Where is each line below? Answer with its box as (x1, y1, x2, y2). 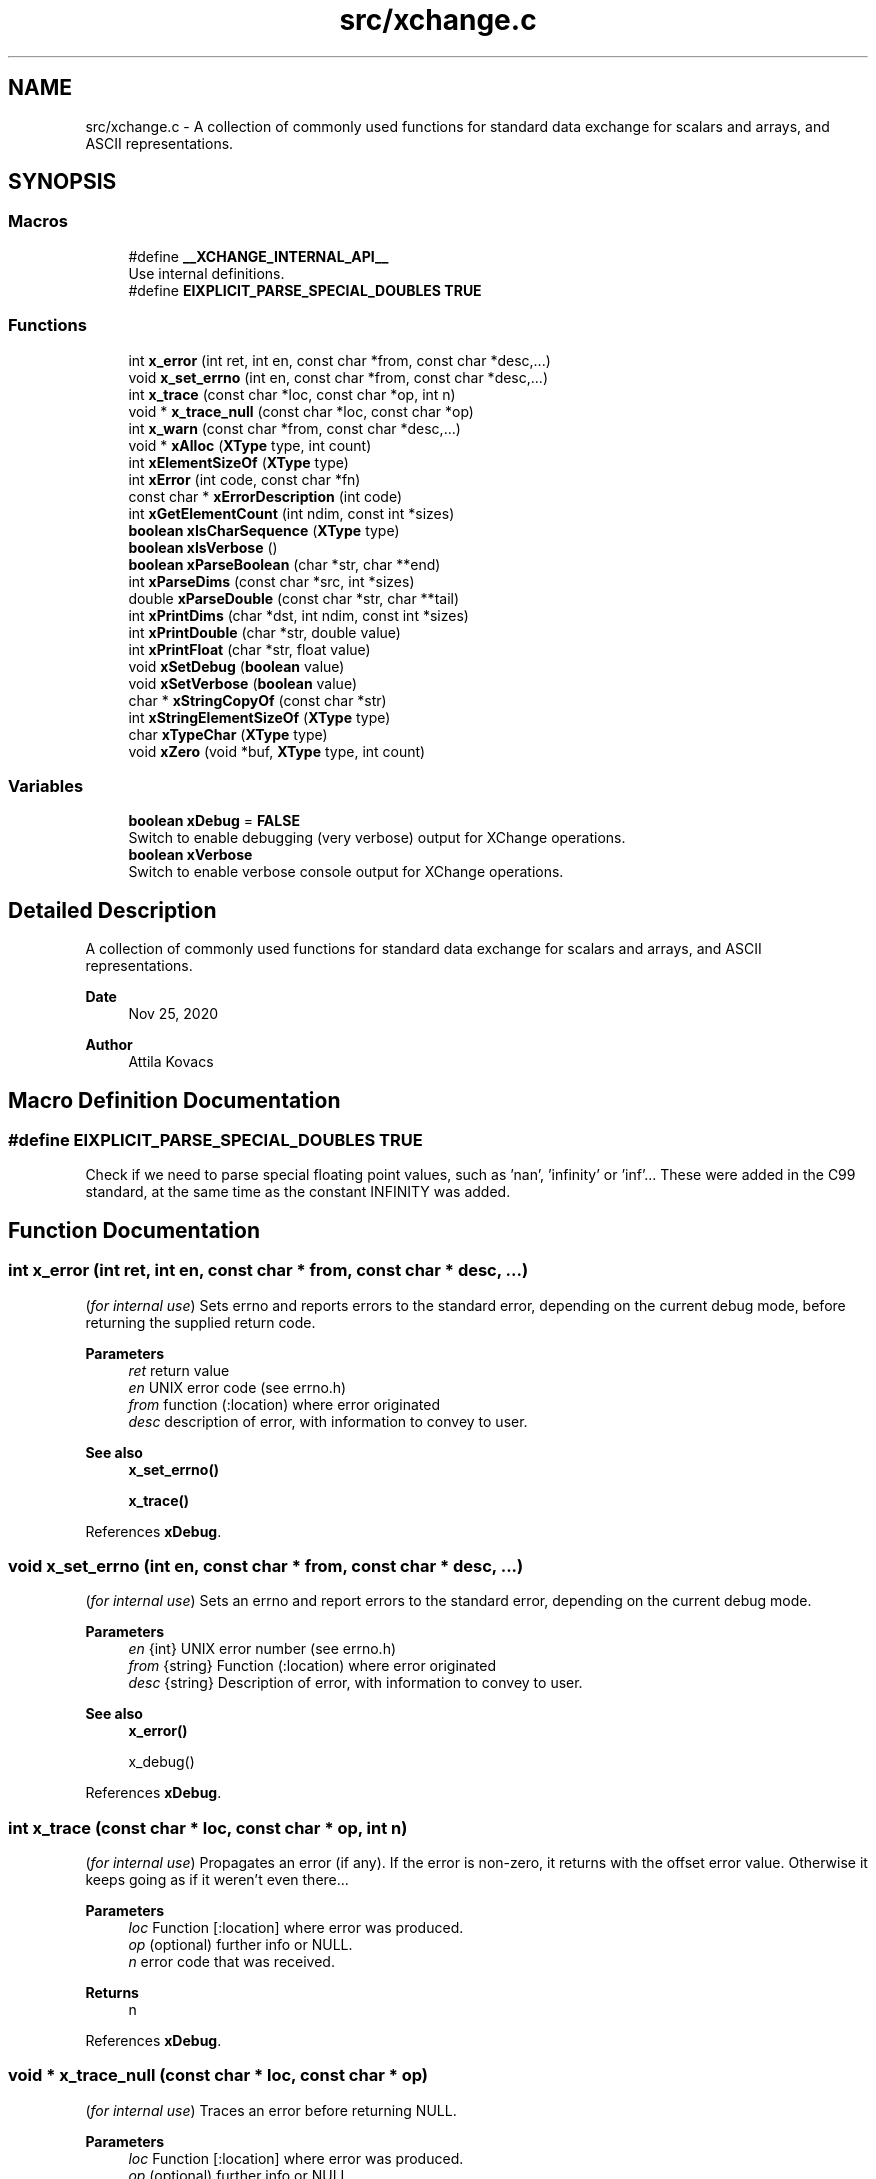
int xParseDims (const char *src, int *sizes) (128, 572, 415, 590)
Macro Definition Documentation (8, 1087, 341, 1113)
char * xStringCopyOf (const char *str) (128, 691, 387, 709)
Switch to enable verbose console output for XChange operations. (128, 863, 564, 881)
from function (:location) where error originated (128, 1395, 440, 1413)
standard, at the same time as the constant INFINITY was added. (85, 1183, 511, 1201)
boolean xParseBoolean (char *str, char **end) (128, 555, 441, 573)
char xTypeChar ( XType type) (128, 725, 328, 743)
